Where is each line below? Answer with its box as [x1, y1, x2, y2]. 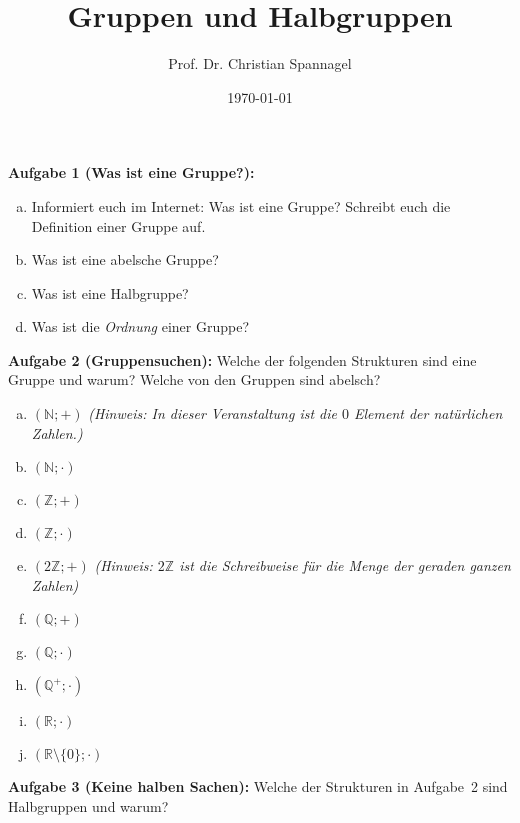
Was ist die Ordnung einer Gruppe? [31, 316, 250, 337]
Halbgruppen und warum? [8, 796, 169, 817]
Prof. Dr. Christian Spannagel [168, 53, 352, 74]
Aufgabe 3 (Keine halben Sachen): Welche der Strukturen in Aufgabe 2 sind [8, 776, 508, 797]
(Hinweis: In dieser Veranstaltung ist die [88, 403, 337, 424]
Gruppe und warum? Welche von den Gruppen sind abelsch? [8, 369, 381, 390]
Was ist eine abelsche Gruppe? [31, 249, 219, 270]
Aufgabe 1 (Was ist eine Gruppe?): [8, 162, 255, 183]
